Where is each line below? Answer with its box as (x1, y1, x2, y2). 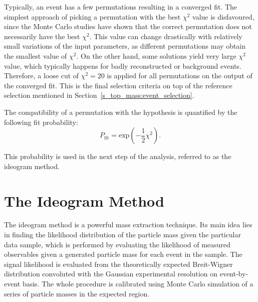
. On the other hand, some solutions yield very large (76, 50, 236, 61)
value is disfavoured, (192, 11, 254, 22)
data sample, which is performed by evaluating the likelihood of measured (4, 239, 230, 249)
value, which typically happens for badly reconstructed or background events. (4, 60, 241, 71)
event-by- (219, 268, 248, 279)
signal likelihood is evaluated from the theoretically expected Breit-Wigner (4, 258, 233, 269)
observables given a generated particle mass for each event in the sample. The (4, 249, 242, 259)
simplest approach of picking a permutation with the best (4, 11, 181, 22)
